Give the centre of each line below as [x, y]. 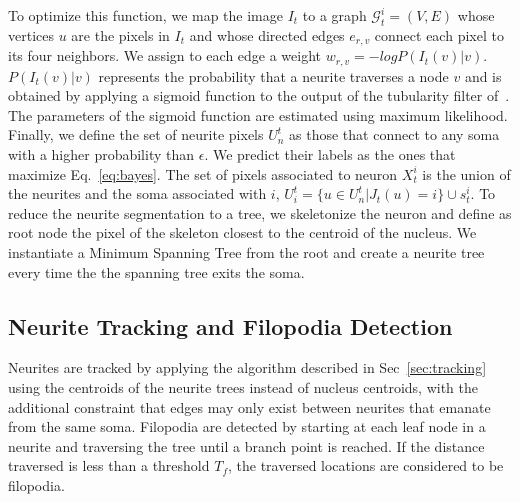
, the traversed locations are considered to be [366, 465]
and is [483, 75]
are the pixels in [120, 34]
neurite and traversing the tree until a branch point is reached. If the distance [246, 445]
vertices [31, 34]
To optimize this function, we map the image [146, 15]
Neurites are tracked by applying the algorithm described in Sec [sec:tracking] [247, 367]
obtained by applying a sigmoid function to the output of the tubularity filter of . [259, 95]
